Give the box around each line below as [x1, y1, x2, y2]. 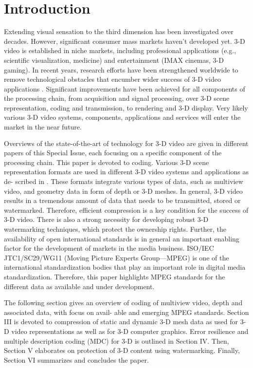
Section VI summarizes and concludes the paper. [4, 354, 149, 365]
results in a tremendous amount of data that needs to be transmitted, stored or [4, 195, 241, 205]
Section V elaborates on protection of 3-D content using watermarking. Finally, [4, 345, 240, 355]
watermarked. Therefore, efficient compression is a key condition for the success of [4, 204, 249, 215]
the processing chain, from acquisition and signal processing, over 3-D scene [4, 93, 230, 103]
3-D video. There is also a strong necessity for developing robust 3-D [4, 214, 209, 224]
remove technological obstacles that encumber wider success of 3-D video [4, 74, 221, 84]
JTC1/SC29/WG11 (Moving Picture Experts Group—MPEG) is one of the [4, 252, 229, 262]
